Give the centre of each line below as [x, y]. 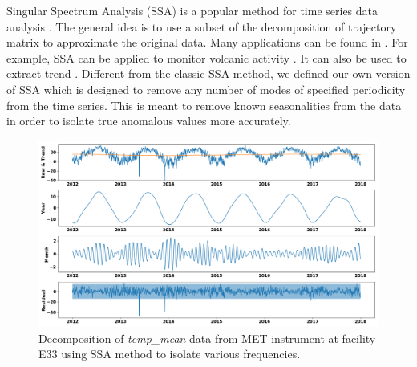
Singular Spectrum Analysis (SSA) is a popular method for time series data [192, 10]
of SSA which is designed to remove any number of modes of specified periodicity [206, 89]
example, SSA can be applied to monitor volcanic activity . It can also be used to [206, 57]
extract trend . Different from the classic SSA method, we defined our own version [208, 73]
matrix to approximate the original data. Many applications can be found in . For [207, 42]
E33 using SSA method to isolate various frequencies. [170, 354]
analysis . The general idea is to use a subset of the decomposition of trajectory [202, 26]
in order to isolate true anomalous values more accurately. [149, 121]
